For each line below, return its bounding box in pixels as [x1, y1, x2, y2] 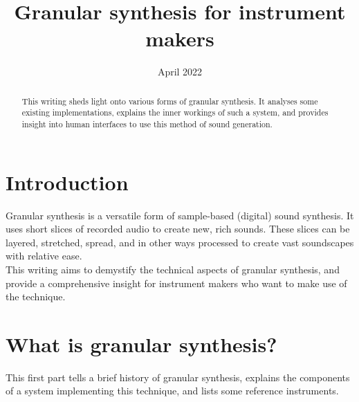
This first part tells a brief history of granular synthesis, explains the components [6, 369, 350, 384]
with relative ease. [6, 248, 82, 263]
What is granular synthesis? [6, 329, 277, 358]
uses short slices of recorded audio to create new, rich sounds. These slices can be [6, 221, 350, 236]
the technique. [6, 289, 66, 304]
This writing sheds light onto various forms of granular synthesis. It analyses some [21, 95, 318, 107]
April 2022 [157, 64, 203, 79]
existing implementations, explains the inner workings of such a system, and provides [21, 107, 329, 118]
